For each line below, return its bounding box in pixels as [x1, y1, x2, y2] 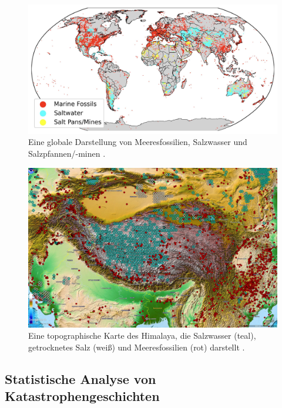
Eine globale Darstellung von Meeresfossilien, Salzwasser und [28, 136, 247, 148]
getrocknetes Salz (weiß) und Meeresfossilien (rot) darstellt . [28, 340, 245, 353]
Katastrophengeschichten [5, 387, 160, 405]
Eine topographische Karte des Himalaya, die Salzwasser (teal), [28, 329, 256, 342]
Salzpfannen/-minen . [28, 147, 106, 160]
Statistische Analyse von [5, 369, 156, 387]
